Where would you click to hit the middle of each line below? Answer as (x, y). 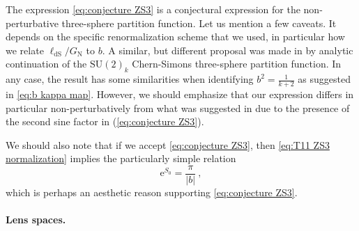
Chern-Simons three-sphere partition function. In (237, 64)
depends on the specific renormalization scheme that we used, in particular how (175, 37)
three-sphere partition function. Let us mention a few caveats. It (199, 23)
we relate (25, 50)
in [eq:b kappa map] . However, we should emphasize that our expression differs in (180, 94)
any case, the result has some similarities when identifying (130, 79)
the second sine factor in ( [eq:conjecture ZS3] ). (105, 121)
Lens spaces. (36, 220)
